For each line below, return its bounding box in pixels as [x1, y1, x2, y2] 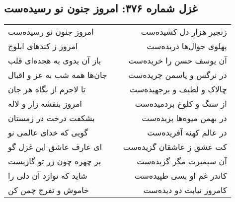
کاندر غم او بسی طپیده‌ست [134, 170, 227, 182]
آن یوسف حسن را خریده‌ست [128, 55, 227, 67]
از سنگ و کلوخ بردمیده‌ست [135, 98, 227, 110]
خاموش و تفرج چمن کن [8, 184, 89, 196]
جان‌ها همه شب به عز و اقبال [8, 69, 107, 81]
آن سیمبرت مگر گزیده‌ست [137, 155, 227, 167]
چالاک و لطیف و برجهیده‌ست [129, 83, 227, 95]
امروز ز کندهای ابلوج [8, 40, 78, 52]
